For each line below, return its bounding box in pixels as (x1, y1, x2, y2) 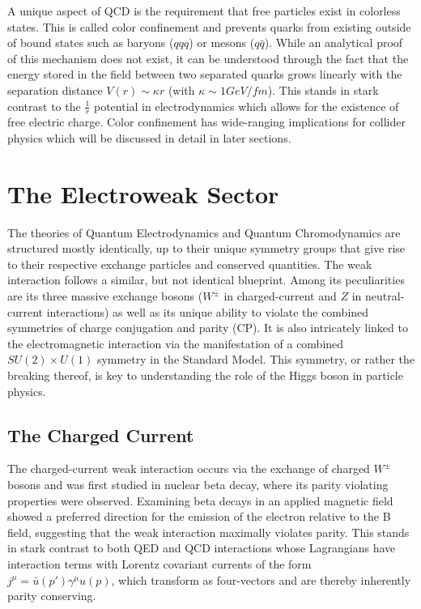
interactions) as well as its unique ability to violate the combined (46, 303, 369, 320)
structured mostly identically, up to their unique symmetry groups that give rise (7, 240, 406, 257)
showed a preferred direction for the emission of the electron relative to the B (7, 508, 391, 525)
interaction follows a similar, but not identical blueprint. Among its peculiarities (7, 271, 405, 288)
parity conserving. (7, 587, 96, 604)
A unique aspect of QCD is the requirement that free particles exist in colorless (7, 2, 401, 19)
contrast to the (7, 97, 81, 114)
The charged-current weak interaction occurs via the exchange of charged (7, 460, 370, 477)
